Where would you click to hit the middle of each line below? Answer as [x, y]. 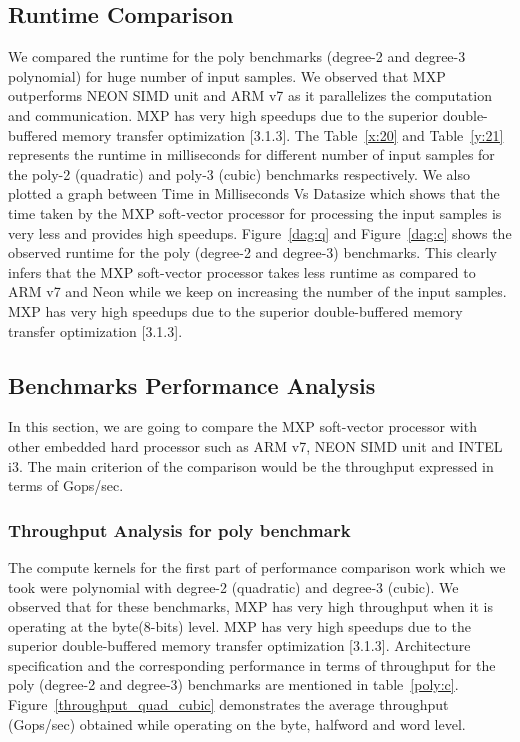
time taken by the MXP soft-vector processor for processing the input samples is [255, 212]
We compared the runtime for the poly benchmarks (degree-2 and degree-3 [237, 56]
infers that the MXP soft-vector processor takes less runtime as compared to [242, 271]
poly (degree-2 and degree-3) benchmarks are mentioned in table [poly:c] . [233, 684]
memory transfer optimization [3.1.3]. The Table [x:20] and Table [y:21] [283, 134]
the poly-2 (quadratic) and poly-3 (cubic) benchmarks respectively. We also [239, 173]
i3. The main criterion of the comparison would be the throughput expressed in [251, 465]
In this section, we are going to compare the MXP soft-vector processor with [242, 426]
